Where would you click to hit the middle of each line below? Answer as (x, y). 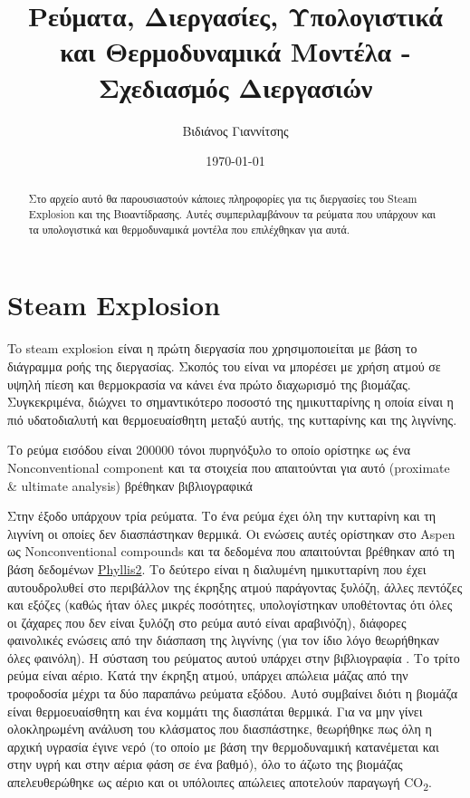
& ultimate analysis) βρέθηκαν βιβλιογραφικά (130, 485)
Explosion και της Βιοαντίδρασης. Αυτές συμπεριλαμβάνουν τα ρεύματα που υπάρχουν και (232, 214)
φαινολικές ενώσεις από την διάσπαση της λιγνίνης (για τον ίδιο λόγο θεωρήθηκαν (223, 640)
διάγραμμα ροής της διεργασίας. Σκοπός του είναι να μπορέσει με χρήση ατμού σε (224, 365)
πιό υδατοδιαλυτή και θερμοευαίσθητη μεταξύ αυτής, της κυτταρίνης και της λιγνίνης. (232, 419)
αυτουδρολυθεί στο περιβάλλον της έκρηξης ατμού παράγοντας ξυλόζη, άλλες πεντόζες (235, 586)
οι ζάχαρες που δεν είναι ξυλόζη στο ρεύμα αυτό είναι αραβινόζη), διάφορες (207, 622)
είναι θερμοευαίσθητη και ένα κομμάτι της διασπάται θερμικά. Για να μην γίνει (215, 711)
